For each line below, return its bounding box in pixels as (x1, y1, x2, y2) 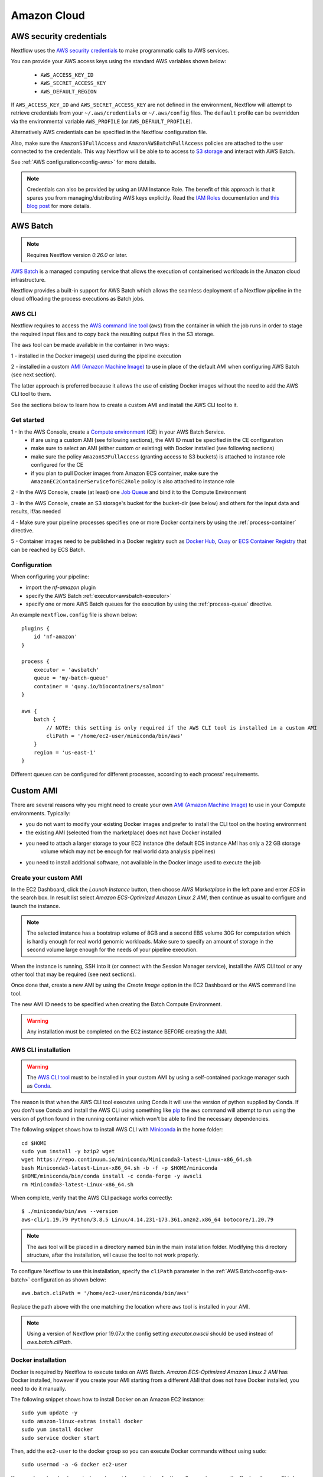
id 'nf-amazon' (33, 633, 78, 640)
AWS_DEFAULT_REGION (40, 88, 97, 95)
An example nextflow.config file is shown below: (11, 611, 138, 619)
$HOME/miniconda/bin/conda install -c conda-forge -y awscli (21, 1173, 202, 1180)
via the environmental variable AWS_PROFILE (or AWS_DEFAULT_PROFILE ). (11, 118, 193, 125)
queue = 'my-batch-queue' (33, 675, 109, 682)
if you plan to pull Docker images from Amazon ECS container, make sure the (31, 470, 218, 477)
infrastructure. (11, 276, 46, 283)
